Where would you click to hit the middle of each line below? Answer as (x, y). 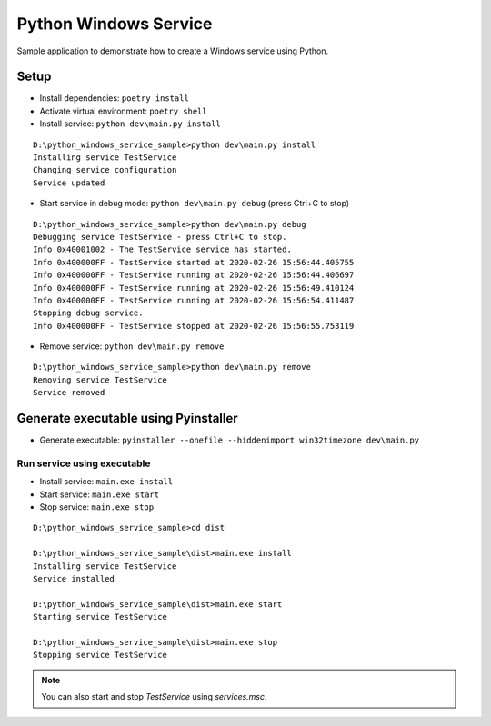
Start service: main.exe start (99, 494)
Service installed (74, 579)
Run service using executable (84, 463)
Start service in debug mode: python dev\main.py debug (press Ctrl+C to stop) (195, 204)
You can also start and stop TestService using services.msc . (154, 697)
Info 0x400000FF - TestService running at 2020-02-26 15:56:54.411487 (194, 300)
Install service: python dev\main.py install (130, 124)
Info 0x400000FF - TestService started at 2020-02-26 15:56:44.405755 (194, 262)
